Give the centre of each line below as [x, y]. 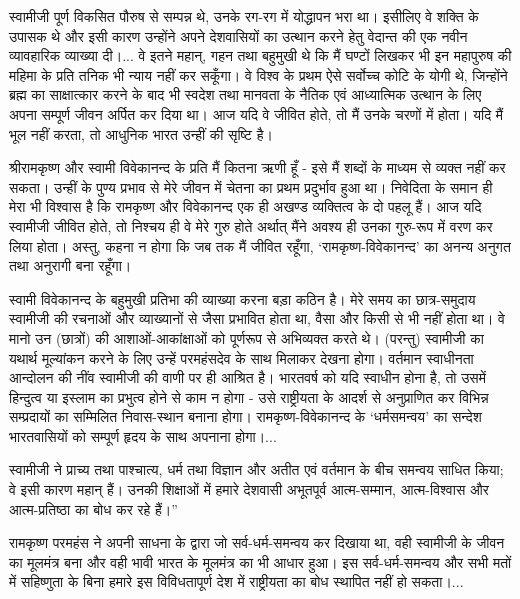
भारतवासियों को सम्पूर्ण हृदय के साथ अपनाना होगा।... [143, 435]
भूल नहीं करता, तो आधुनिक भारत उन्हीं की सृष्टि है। [141, 133]
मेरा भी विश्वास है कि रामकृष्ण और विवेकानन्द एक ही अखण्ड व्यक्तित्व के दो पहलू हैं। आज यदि [245, 206]
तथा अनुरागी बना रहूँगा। [70, 265]
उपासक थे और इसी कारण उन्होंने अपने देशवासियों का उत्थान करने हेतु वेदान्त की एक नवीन [238, 35]
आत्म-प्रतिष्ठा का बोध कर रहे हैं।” [93, 508]
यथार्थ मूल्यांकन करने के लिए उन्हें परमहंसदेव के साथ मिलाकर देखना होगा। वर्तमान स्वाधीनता [241, 357]
